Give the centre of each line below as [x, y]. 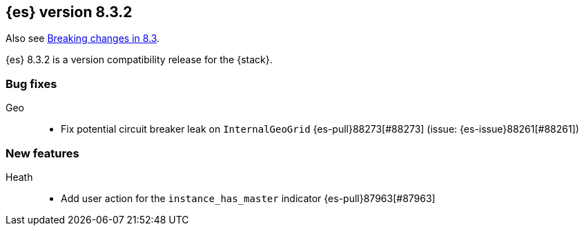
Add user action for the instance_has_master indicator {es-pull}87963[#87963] [248, 198]
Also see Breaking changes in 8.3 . [83, 38]
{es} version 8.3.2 [69, 12]
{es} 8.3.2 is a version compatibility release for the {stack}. [139, 60]
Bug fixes [31, 84]
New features [42, 153]
